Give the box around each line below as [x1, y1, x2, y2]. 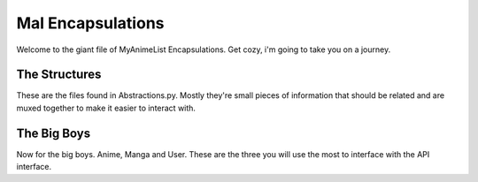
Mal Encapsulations [16, 13, 165, 33]
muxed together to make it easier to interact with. [16, 102, 197, 113]
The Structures [16, 67, 102, 82]
